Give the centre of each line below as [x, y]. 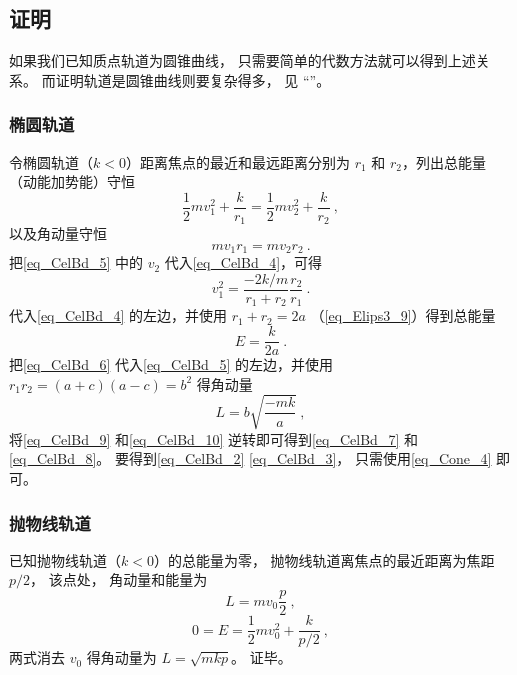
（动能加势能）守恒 [72, 181]
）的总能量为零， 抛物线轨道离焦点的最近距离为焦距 [324, 559]
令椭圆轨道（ [51, 161]
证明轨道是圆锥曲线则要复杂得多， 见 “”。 [193, 79]
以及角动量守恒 [58, 233]
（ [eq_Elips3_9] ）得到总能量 [403, 315]
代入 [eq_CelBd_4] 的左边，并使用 [118, 315]
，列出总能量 [443, 161]
